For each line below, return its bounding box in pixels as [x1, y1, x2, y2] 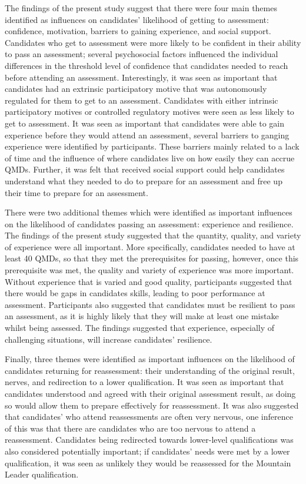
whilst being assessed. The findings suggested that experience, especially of [5, 321, 275, 334]
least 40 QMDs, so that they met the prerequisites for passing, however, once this [5, 252, 299, 264]
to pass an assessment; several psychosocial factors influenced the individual [5, 48, 278, 60]
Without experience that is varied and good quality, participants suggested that [5, 275, 292, 287]
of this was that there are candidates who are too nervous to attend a [5, 422, 256, 434]
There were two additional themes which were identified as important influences [5, 206, 292, 218]
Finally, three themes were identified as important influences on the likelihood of [5, 353, 295, 365]
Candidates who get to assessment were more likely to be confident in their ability [5, 36, 301, 48]
